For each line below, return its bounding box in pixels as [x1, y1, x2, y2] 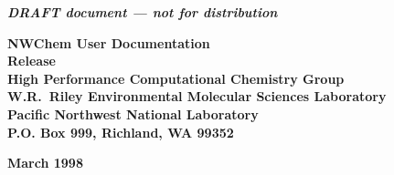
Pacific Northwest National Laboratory [7, 104, 259, 123]
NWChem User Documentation [7, 33, 210, 52]
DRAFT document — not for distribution [7, 3, 278, 21]
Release [7, 51, 56, 70]
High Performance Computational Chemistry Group [7, 68, 345, 87]
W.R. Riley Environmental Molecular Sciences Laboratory [7, 87, 387, 106]
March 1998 [7, 153, 83, 172]
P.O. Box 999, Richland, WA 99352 [7, 122, 234, 141]
